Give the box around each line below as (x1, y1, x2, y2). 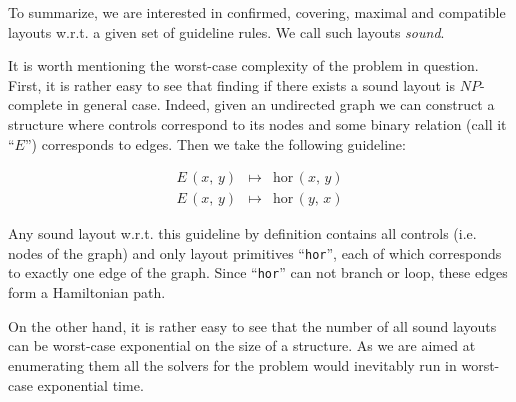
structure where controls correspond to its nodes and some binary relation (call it (8, 113, 507, 134)
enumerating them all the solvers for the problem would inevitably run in (8, 354, 457, 375)
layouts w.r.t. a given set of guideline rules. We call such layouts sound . (8, 21, 445, 42)
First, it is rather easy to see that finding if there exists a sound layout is (8, 74, 456, 95)
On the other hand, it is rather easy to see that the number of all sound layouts (8, 315, 497, 336)
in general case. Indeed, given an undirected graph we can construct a (67, 94, 495, 115)
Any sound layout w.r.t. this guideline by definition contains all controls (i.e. (8, 223, 477, 244)
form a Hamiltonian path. (8, 282, 166, 303)
